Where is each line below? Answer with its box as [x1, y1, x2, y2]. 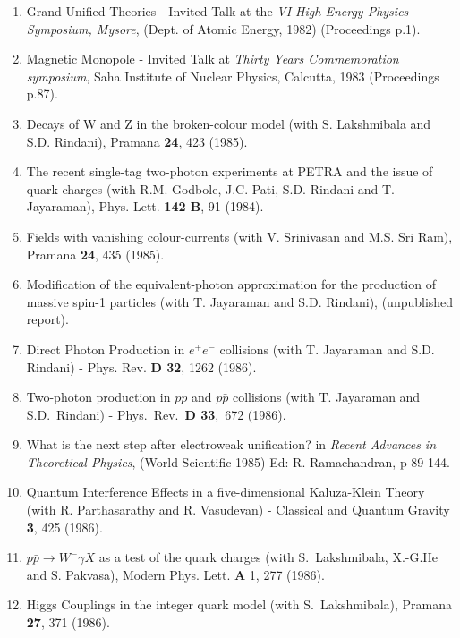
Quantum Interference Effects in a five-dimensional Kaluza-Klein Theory [26, 482, 425, 501]
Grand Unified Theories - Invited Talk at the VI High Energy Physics [26, 2, 409, 20]
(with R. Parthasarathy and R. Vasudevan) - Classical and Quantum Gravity [26, 500, 450, 519]
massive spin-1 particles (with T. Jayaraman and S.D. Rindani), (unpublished [26, 292, 454, 310]
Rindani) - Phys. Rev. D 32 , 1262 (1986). [26, 357, 257, 376]
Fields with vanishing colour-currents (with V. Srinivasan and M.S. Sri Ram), [26, 226, 453, 245]
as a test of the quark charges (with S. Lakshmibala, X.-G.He [98, 548, 439, 566]
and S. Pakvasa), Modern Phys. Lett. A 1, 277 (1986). [26, 565, 325, 583]
